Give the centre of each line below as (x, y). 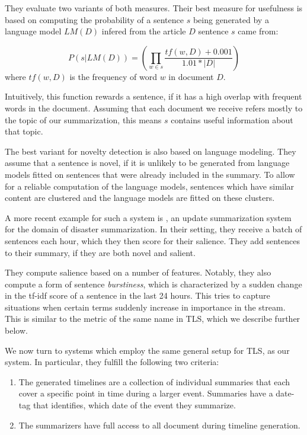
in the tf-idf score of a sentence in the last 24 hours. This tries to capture (137, 295)
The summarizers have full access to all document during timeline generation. (159, 425)
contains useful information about (232, 119)
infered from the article (144, 31)
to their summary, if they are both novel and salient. (100, 252)
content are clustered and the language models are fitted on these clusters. (140, 198)
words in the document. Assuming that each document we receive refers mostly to (154, 108)
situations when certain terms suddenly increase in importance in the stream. (145, 307)
